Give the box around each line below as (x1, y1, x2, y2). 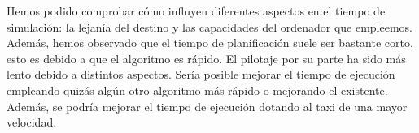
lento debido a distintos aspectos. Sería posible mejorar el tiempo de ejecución (7, 66, 395, 83)
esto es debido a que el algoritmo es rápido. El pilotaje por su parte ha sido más (7, 49, 406, 66)
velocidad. (7, 114, 57, 131)
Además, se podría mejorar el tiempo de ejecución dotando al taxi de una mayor (7, 97, 408, 114)
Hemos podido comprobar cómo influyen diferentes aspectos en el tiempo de (7, 2, 386, 19)
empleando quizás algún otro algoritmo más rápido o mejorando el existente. (7, 81, 388, 98)
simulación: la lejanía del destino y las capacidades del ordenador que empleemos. (7, 18, 412, 35)
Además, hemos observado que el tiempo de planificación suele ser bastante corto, (7, 34, 413, 51)
